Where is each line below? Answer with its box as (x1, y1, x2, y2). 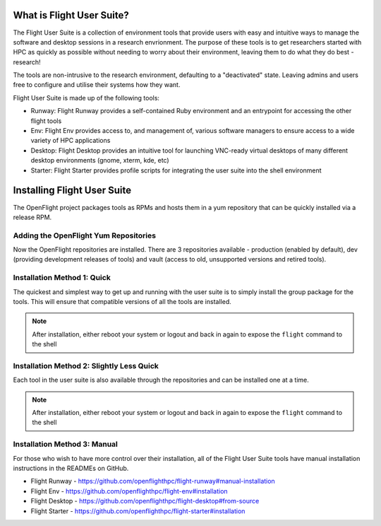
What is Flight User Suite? (13, 9, 130, 21)
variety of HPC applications (30, 136, 111, 145)
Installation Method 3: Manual (13, 439, 118, 449)
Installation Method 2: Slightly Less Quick (13, 361, 159, 370)
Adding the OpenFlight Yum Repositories (13, 230, 157, 240)
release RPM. (13, 213, 52, 221)
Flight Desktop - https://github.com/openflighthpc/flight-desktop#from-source (30, 497, 260, 505)
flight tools (30, 117, 62, 125)
